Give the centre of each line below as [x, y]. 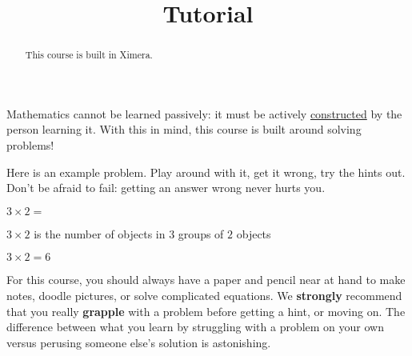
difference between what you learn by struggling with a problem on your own [195, 327]
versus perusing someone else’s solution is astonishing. [139, 342]
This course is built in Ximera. [89, 55]
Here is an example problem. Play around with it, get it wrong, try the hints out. [206, 172]
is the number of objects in [100, 233]
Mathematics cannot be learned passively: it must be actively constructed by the [204, 113]
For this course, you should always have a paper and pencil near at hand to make [206, 280]
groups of [201, 233]
